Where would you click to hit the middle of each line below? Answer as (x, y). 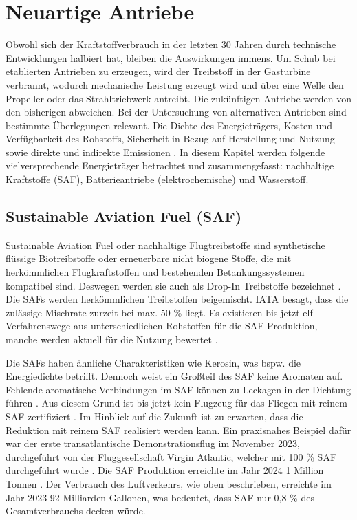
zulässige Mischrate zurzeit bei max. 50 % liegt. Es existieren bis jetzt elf (159, 312)
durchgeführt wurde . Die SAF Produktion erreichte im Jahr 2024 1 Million (165, 470)
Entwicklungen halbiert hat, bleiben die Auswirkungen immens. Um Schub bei (171, 57)
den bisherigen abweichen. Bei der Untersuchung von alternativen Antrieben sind (176, 112)
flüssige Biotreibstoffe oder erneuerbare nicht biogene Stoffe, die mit (149, 258)
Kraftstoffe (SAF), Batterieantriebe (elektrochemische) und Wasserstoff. (157, 179)
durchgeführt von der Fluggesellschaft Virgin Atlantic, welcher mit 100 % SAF (171, 456)
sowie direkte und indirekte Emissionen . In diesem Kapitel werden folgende (165, 152)
